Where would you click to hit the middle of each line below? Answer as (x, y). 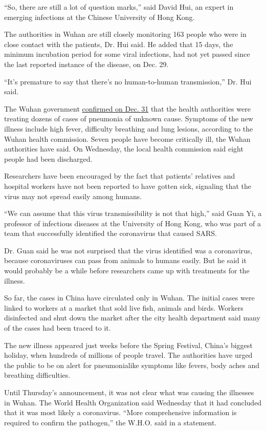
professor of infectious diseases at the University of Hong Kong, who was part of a (133, 223)
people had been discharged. (48, 158)
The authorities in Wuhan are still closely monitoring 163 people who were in (125, 34)
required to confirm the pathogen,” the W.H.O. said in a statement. (110, 422)
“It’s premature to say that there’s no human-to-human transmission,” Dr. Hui (128, 81)
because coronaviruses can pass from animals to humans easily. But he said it (125, 260)
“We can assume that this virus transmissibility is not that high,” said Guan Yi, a (133, 213)
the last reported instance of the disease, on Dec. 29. (86, 64)
